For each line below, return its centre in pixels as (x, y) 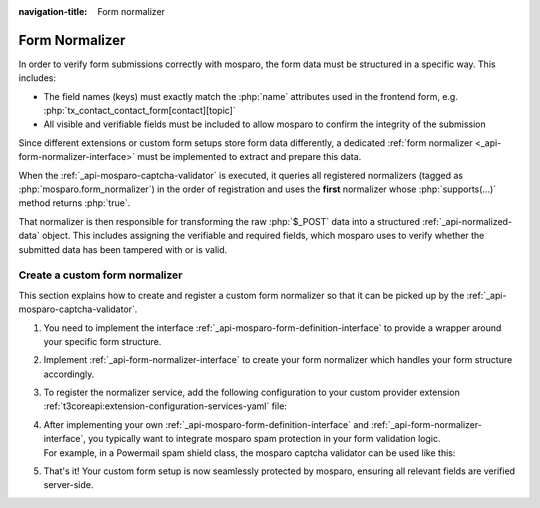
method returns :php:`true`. (74, 203)
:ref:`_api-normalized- (467, 221)
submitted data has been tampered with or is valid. (123, 249)
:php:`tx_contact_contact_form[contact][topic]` (139, 111)
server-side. (68, 485)
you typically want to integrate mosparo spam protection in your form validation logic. (264, 439)
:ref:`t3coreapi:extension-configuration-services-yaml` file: (165, 406)
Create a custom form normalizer (100, 275)
